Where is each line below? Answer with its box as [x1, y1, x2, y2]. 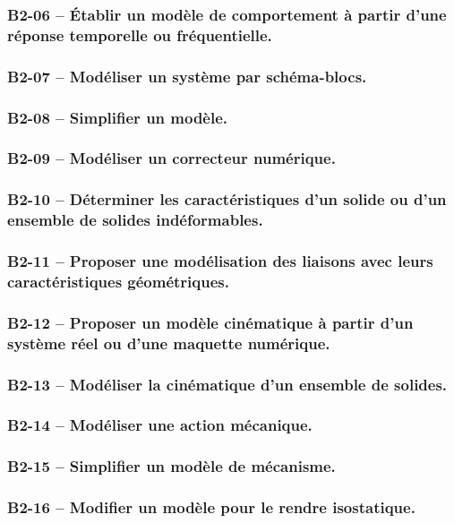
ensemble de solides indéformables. [7, 209, 263, 231]
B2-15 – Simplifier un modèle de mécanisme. [7, 455, 336, 477]
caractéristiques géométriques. [7, 270, 229, 292]
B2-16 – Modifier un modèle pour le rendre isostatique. [7, 496, 415, 519]
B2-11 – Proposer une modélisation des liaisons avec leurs [7, 249, 433, 271]
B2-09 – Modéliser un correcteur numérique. [7, 147, 336, 169]
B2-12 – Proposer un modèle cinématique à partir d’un [7, 311, 414, 333]
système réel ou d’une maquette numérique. [7, 331, 330, 354]
